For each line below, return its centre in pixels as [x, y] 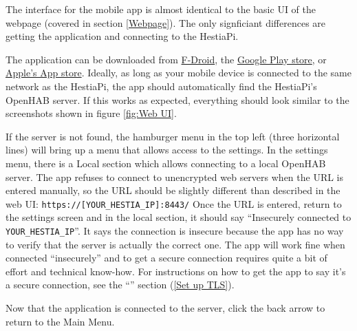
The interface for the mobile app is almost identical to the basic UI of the [161, 9]
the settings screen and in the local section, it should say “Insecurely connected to [178, 217]
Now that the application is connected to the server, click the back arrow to [165, 308]
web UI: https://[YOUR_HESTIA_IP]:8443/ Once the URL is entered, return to [174, 203]
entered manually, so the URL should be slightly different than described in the [173, 190]
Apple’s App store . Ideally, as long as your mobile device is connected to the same [178, 73]
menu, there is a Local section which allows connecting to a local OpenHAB [166, 163]
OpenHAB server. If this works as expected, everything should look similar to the [177, 99]
